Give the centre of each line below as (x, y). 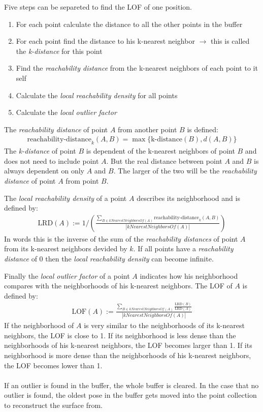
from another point (147, 129)
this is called (230, 41)
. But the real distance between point (164, 160)
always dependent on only (44, 171)
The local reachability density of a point (65, 198)
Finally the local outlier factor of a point (67, 275)
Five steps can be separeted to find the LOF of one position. (98, 7)
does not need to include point (52, 160)
